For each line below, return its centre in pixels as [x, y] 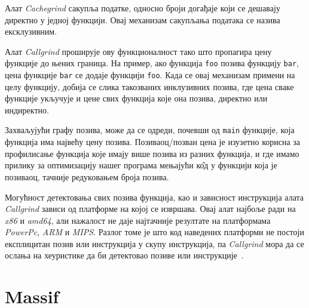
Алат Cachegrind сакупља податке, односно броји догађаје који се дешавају [143, 8]
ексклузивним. [31, 31]
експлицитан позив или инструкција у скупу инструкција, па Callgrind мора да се [154, 243]
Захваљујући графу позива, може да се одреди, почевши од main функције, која [150, 130]
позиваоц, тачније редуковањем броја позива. [87, 176]
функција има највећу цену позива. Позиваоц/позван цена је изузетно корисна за [153, 142]
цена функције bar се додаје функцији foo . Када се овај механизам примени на [150, 75]
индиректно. [27, 110]
